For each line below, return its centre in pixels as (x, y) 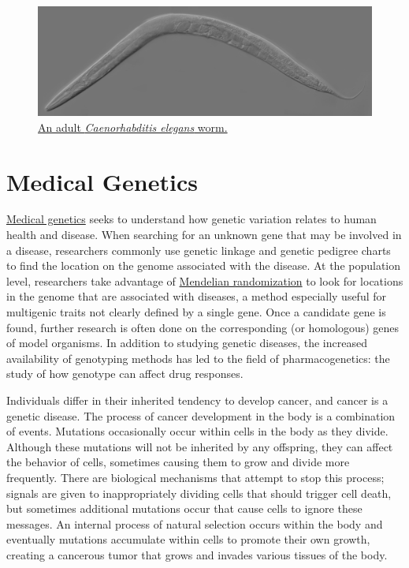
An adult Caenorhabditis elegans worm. (133, 127)
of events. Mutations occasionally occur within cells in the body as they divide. (197, 431)
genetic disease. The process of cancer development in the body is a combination (201, 415)
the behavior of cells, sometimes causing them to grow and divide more (178, 462)
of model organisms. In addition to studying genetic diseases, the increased (187, 343)
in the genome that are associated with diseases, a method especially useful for (197, 296)
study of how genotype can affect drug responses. (125, 374)
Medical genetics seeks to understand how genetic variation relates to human (191, 219)
